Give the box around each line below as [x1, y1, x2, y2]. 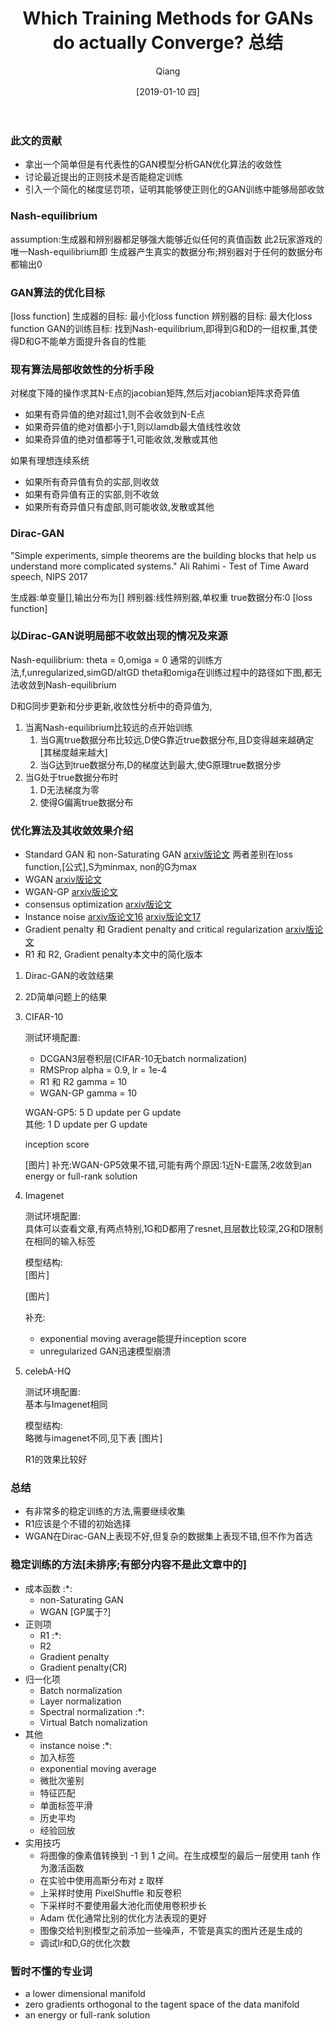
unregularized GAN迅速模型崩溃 [39, 1345, 172, 1357]
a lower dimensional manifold [24, 1987, 146, 1999]
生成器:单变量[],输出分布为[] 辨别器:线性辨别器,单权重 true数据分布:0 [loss [10, 591, 313, 603]
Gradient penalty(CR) [39, 1661, 128, 1673]
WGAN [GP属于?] [39, 1605, 112, 1617]
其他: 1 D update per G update [24, 1118, 148, 1131]
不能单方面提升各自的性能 [40, 335, 147, 347]
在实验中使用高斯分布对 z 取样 [39, 1874, 165, 1886]
